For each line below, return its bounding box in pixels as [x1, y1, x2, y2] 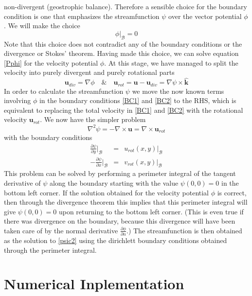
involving [4, 95, 31, 105]
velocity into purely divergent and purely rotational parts [4, 67, 175, 77]
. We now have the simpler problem [40, 114, 146, 124]
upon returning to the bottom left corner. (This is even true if [58, 206, 244, 216]
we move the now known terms [132, 86, 224, 96]
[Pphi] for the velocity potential [4, 57, 98, 68]
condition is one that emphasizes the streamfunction [4, 11, 160, 21]
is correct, [217, 187, 247, 197]
